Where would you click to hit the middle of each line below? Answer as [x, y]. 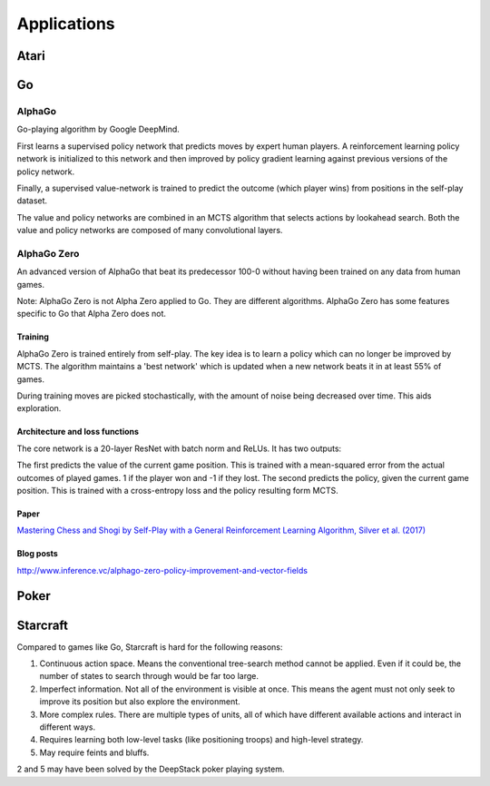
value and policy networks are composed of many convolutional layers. [150, 231]
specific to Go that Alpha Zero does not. [92, 314]
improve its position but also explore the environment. [140, 702]
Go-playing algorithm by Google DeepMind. [98, 129]
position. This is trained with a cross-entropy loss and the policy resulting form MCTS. [178, 490]
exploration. [39, 408]
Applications [66, 24]
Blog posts [37, 554]
